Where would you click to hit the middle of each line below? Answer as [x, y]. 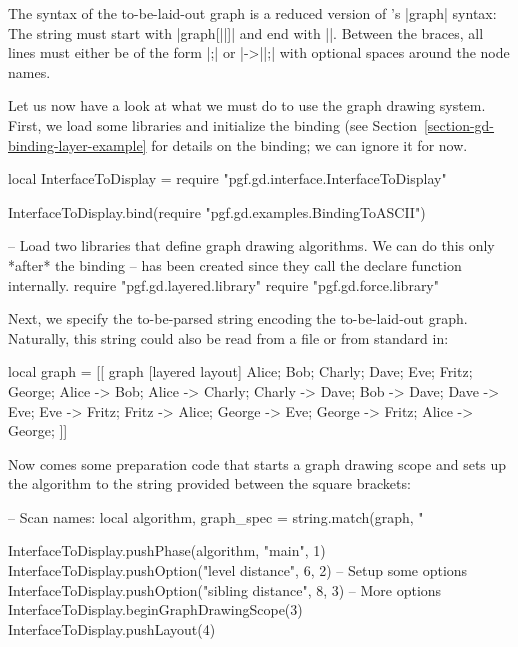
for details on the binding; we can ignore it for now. [309, 144]
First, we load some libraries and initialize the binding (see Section [212, 124]
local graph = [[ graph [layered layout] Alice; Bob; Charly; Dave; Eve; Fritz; [240, 371]
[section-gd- [459, 124]
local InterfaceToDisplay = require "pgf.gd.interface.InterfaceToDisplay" [227, 178]
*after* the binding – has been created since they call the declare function [235, 264]
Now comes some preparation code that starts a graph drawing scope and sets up [257, 463]
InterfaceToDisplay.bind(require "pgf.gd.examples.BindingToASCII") [217, 211]
